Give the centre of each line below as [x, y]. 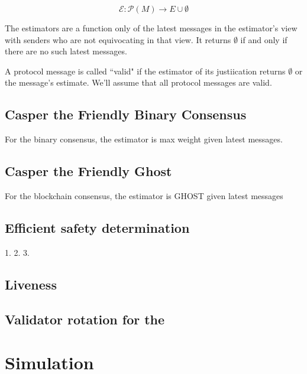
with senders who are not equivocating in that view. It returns [118, 39]
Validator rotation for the [85, 319]
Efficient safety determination [97, 227]
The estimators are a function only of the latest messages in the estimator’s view [151, 28]
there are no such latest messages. [66, 51]
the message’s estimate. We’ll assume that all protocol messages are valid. [138, 82]
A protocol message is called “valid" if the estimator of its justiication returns [145, 71]
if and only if [264, 39]
